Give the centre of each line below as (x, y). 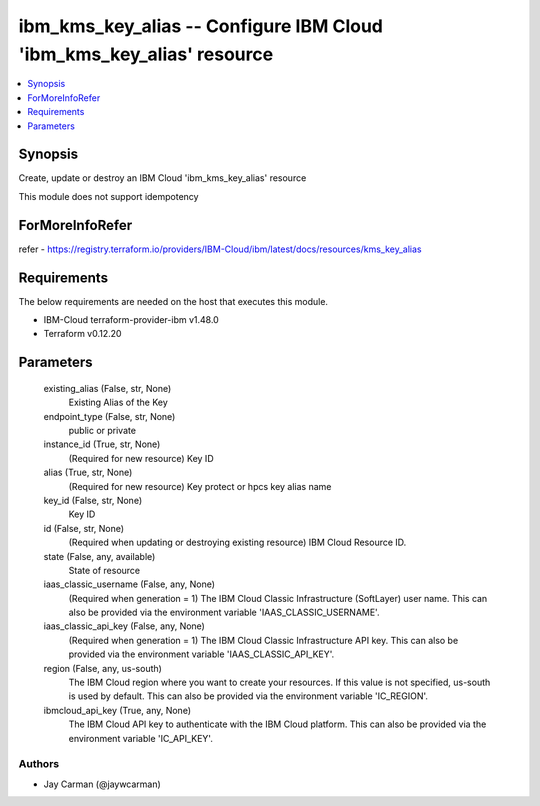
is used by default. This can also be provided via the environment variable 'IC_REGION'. (248, 696)
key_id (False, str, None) (93, 500)
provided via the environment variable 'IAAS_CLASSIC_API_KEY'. (201, 654)
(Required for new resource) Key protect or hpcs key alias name (200, 486)
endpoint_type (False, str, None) (109, 416)
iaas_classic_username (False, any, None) (129, 584)
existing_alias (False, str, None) (107, 388)
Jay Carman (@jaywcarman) (102, 784)
